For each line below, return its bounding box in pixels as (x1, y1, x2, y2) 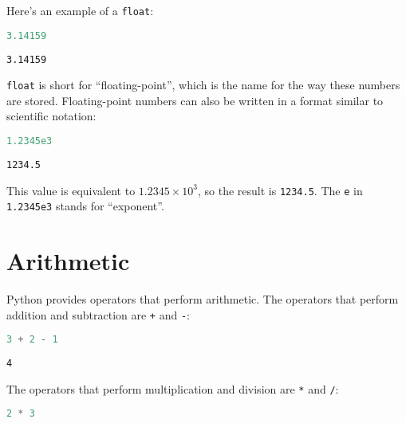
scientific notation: (6, 108, 97, 124)
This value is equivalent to (6, 182, 136, 198)
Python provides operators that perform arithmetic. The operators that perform (6, 291, 399, 307)
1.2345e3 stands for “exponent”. (6, 198, 164, 214)
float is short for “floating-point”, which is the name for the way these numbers (6, 76, 400, 93)
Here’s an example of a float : (6, 2, 154, 18)
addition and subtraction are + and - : (6, 306, 191, 323)
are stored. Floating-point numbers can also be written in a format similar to (6, 92, 384, 108)
